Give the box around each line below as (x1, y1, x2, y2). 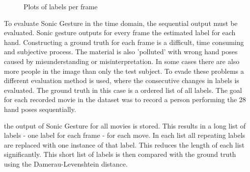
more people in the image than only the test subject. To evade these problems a (4, 65, 244, 76)
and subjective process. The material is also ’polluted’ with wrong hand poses (4, 46, 238, 57)
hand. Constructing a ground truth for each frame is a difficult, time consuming (4, 37, 244, 47)
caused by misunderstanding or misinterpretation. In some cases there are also (4, 56, 240, 66)
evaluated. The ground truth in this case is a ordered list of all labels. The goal (4, 85, 242, 95)
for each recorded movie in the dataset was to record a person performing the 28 (4, 94, 246, 105)
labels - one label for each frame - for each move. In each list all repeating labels (4, 130, 246, 140)
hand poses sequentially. (4, 104, 76, 114)
